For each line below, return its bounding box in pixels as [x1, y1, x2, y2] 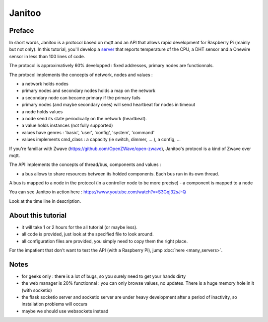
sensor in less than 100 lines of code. [9, 53, 85, 59]
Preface [9, 26, 34, 35]
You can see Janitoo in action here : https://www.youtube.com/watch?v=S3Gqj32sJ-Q [9, 189, 186, 195]
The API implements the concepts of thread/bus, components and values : [9, 161, 161, 167]
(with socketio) [21, 287, 52, 293]
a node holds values [21, 108, 63, 114]
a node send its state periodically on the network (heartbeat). [21, 115, 147, 121]
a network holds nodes [21, 81, 69, 87]
